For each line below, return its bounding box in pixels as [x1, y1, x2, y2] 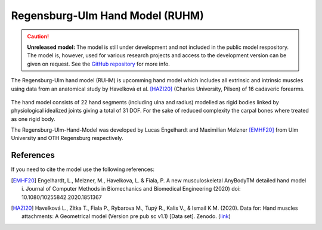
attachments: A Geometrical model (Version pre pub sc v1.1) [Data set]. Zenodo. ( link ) [21, 213, 231, 220]
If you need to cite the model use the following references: [11, 166, 155, 173]
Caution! [27, 33, 49, 40]
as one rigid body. [11, 115, 56, 122]
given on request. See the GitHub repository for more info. [27, 60, 170, 67]
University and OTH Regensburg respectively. [11, 135, 123, 142]
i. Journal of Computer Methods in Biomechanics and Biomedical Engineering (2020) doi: [21, 185, 241, 192]
